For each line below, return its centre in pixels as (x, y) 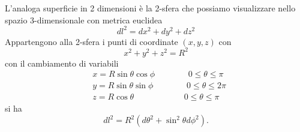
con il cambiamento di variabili (62, 63)
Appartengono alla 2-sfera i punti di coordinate (91, 41)
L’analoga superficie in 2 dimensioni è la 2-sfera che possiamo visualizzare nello (150, 8)
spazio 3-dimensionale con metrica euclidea (84, 19)
